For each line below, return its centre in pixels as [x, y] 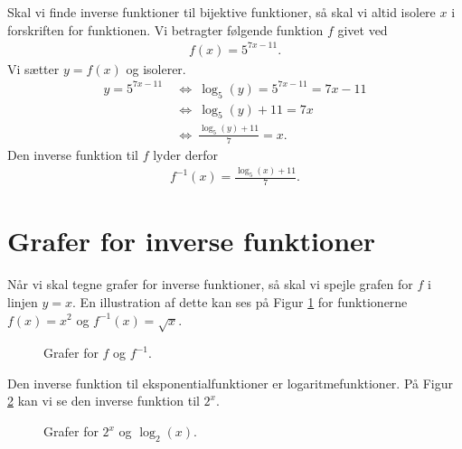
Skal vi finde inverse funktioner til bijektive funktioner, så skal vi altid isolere [222, 12]
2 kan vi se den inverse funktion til [104, 401]
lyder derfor [185, 154]
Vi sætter [33, 68]
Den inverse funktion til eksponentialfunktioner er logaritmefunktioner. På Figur [231, 383]
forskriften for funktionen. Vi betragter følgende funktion [165, 29]
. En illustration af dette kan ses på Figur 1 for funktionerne [240, 301]
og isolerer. [156, 68]
